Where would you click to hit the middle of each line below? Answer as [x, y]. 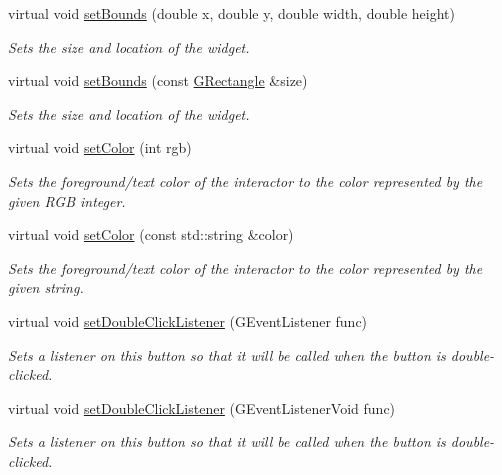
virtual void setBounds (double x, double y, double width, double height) [231, 13]
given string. [46, 287]
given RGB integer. [67, 200]
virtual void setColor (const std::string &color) [151, 234]
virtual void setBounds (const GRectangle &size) [158, 80]
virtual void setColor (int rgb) [100, 147]
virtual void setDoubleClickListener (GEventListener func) [188, 320]
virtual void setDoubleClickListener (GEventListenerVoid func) [202, 407]
